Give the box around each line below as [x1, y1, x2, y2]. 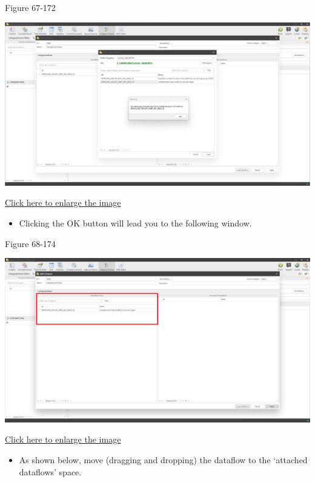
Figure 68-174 [5, 237, 56, 249]
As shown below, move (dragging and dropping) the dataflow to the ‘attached [19, 453, 308, 466]
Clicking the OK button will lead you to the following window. [19, 217, 252, 229]
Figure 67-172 [5, 1, 56, 13]
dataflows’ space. [19, 465, 82, 478]
